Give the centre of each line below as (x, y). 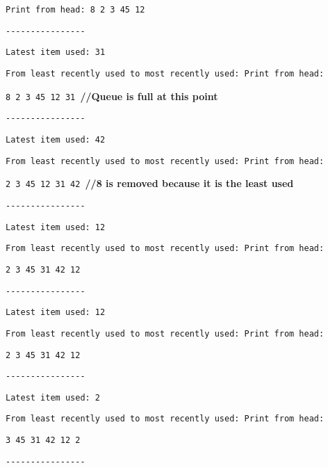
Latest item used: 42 (56, 139)
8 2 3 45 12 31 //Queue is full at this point (112, 96)
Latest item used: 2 (53, 397)
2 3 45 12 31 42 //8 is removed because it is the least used (150, 183)
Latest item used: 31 (56, 53)
